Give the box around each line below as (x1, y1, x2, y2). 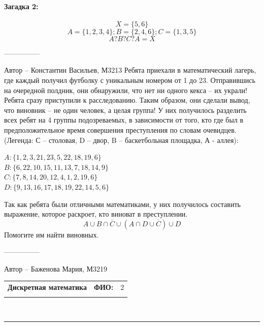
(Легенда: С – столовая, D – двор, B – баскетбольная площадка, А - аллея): (4, 134, 239, 145)
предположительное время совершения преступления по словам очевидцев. (4, 124, 237, 135)
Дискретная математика (8, 282, 87, 292)
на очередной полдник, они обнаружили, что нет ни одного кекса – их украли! (4, 84, 247, 95)
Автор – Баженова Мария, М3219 (4, 263, 107, 274)
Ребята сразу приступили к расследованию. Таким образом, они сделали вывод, (4, 95, 250, 105)
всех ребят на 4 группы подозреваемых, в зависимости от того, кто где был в (4, 114, 244, 125)
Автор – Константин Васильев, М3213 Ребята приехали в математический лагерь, (4, 65, 256, 75)
